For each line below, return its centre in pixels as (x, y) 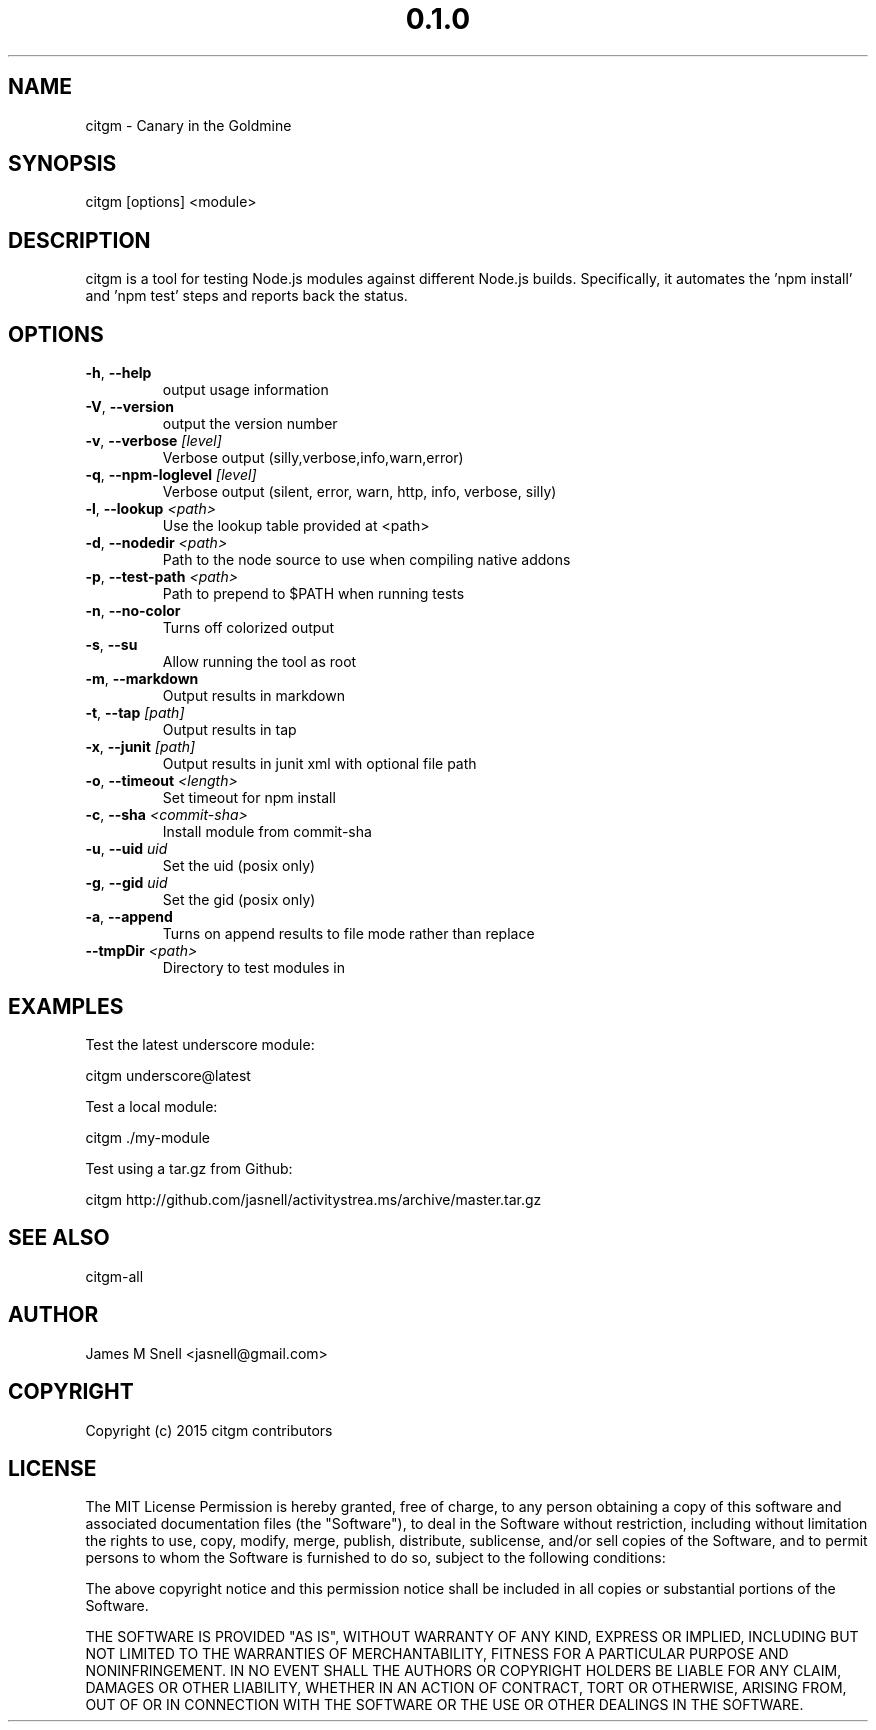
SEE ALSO (59, 1238)
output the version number (250, 424)
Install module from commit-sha (267, 832)
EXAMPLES (66, 1006)
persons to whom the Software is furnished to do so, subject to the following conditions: (375, 1558)
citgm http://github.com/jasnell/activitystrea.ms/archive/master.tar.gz (313, 1199)
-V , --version (129, 407)
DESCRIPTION (79, 240)
